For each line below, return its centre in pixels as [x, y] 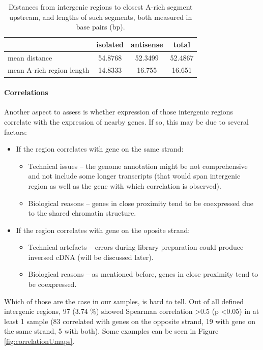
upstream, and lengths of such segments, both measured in [101, 17]
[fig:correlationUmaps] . [39, 341]
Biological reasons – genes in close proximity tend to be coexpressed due [141, 203]
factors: [16, 132]
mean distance [30, 57]
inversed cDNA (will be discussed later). [91, 257]
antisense [147, 44]
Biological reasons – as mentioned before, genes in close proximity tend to [143, 274]
